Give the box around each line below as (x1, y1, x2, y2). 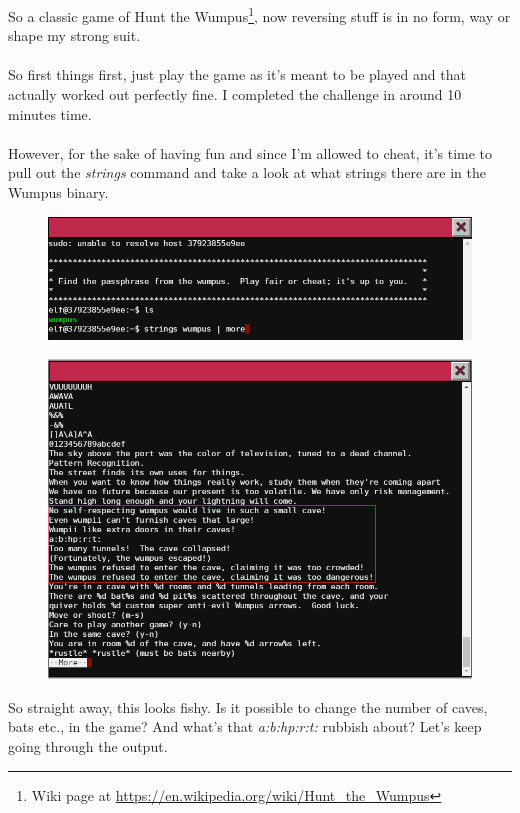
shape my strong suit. (8, 25, 141, 46)
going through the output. (8, 735, 168, 756)
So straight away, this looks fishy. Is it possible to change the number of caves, (8, 696, 488, 717)
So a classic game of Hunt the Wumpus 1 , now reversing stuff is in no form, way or (8, 3, 511, 26)
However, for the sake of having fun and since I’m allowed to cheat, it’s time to (8, 142, 493, 163)
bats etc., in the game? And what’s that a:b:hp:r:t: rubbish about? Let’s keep (8, 716, 482, 737)
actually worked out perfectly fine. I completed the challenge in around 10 (8, 84, 462, 105)
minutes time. (8, 103, 92, 124)
